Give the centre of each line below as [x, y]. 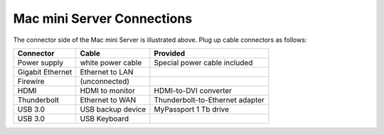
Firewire [31, 81]
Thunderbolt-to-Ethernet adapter [209, 99]
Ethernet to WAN [108, 99]
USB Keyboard [105, 119]
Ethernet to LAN [107, 72]
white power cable [111, 63]
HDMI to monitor [107, 90]
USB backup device [113, 109]
